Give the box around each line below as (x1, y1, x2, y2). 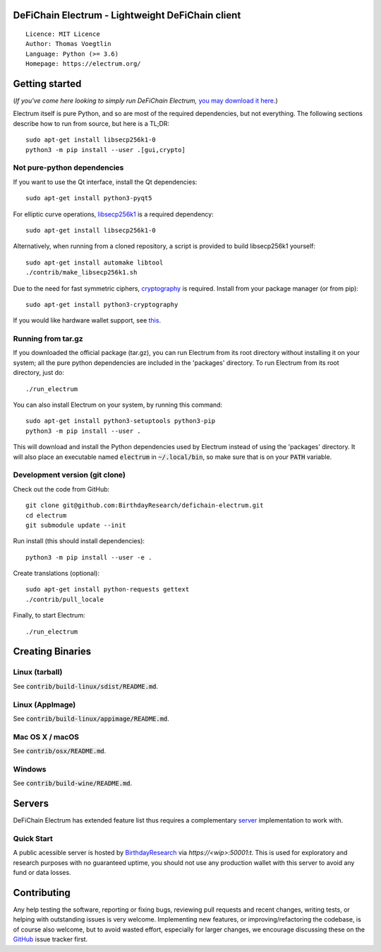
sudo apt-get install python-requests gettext (25, 586, 190, 593)
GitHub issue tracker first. (13, 935, 88, 944)
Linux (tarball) (13, 667, 63, 677)
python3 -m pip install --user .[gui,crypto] (25, 146, 186, 153)
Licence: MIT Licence (25, 30, 100, 38)
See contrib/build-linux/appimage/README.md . (13, 714, 169, 723)
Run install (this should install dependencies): (13, 537, 145, 545)
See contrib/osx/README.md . (13, 747, 107, 755)
